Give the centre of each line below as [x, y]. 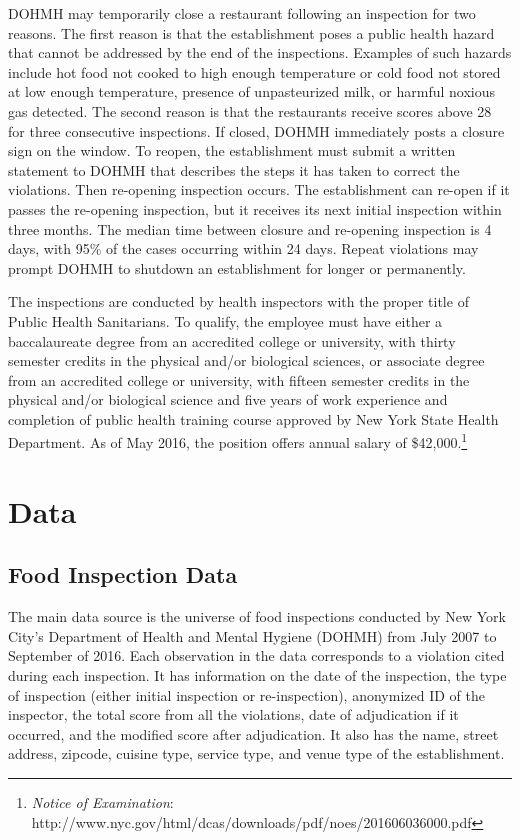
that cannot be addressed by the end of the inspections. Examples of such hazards [260, 52]
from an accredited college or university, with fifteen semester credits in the [239, 379]
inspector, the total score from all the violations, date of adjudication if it [233, 714]
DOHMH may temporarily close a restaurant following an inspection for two [242, 13]
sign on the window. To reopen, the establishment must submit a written [232, 150]
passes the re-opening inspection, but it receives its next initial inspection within [255, 208]
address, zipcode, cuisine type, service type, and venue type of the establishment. [256, 753]
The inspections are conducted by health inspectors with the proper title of [238, 301]
